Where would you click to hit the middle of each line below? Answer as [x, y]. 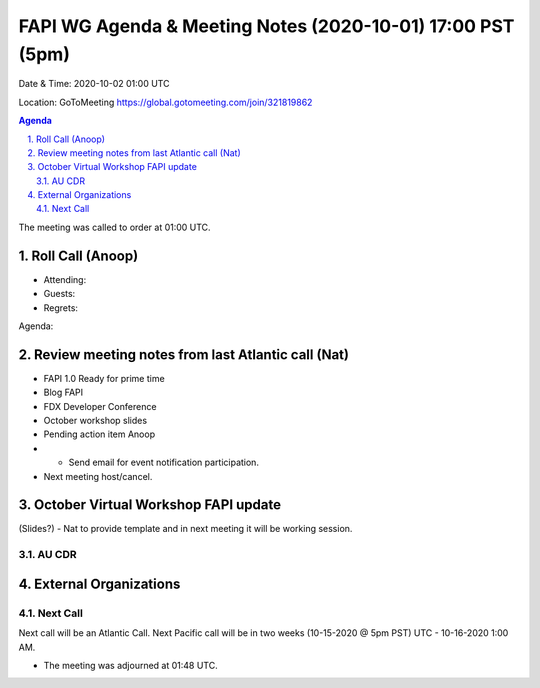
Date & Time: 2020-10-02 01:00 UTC [94, 84]
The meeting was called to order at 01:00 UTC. [114, 227]
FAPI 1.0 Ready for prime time [104, 378]
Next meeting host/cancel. [98, 476]
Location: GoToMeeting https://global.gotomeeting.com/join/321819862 [165, 102]
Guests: [59, 294]
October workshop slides [95, 421]
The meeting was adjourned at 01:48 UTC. [131, 665]
